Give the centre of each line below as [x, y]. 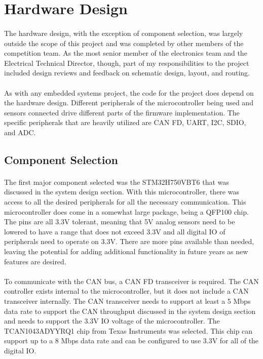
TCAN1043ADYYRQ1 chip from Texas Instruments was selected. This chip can [128, 330]
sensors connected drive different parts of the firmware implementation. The [122, 112]
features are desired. [35, 261]
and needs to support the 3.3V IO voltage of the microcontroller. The [112, 321]
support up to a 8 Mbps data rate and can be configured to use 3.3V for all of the [131, 341]
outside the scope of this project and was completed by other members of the [124, 43]
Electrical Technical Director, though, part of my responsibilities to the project [127, 63]
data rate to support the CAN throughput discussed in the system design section [130, 311]
